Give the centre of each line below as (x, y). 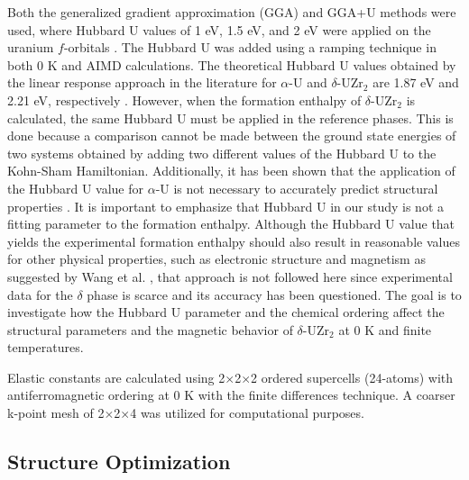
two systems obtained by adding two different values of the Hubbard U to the (222, 153)
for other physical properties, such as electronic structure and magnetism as (216, 259)
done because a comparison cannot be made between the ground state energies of (232, 136)
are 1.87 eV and (416, 82)
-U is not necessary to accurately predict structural (297, 188)
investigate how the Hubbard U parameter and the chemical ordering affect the (226, 312)
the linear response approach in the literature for (142, 82)
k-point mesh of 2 (56, 413)
